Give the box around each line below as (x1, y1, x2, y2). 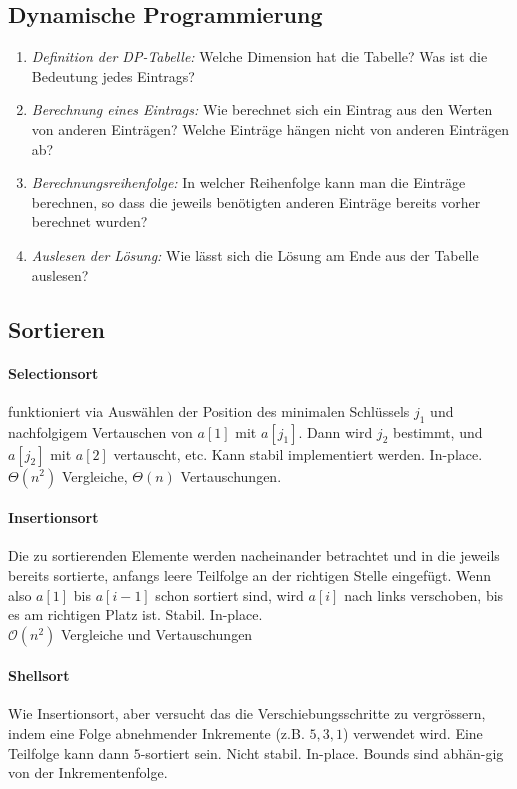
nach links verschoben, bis (344, 584, 504, 605)
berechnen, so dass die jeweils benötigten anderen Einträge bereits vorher (31, 191, 481, 212)
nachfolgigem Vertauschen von (8, 421, 193, 442)
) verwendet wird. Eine (342, 723, 483, 744)
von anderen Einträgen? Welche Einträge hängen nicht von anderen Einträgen (31, 118, 510, 139)
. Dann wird (298, 421, 373, 442)
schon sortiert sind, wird (155, 584, 304, 605)
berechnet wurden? (31, 211, 148, 232)
